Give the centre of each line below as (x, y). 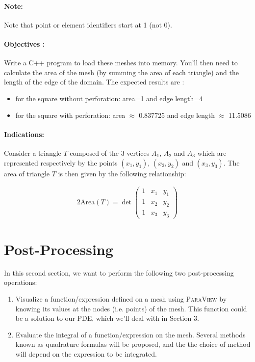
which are (212, 153)
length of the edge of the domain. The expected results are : (94, 82)
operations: (21, 282)
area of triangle (27, 173)
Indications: (24, 134)
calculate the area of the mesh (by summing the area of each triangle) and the (121, 72)
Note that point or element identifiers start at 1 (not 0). (88, 24)
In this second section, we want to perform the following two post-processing (119, 272)
